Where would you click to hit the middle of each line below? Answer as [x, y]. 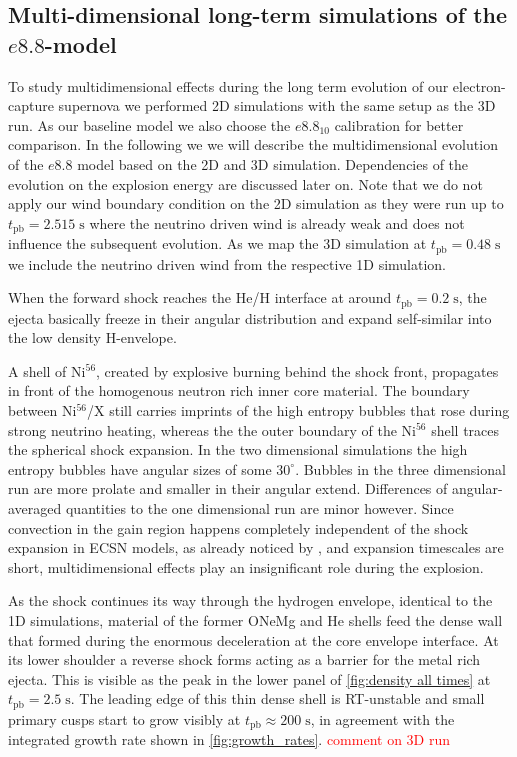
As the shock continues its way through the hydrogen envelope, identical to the [250, 600]
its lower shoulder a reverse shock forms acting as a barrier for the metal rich [244, 659]
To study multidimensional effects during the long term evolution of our [228, 85]
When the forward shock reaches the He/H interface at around [200, 297]
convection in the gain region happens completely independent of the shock [238, 527]
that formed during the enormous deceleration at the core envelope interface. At [253, 639]
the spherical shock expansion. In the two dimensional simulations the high [238, 449]
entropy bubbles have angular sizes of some [140, 468]
